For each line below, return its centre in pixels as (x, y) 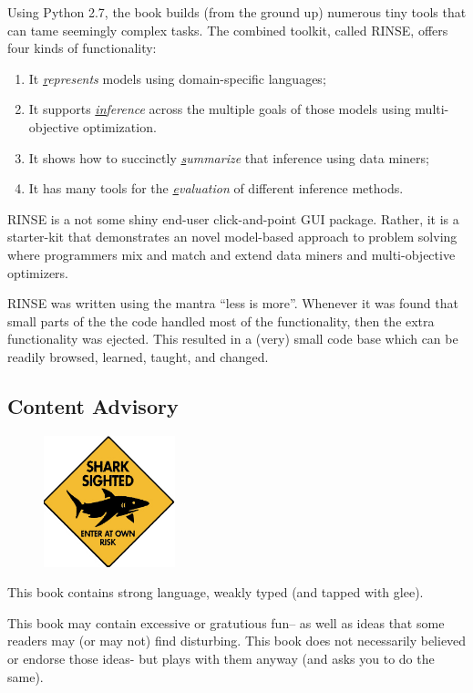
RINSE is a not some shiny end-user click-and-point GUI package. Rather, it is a (233, 218)
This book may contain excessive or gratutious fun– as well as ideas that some (226, 622)
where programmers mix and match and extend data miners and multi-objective (231, 254)
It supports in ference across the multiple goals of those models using (220, 109)
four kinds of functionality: (82, 48)
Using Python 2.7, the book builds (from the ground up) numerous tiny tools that (237, 12)
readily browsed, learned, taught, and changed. (138, 356)
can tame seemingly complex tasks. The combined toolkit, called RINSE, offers (228, 30)
